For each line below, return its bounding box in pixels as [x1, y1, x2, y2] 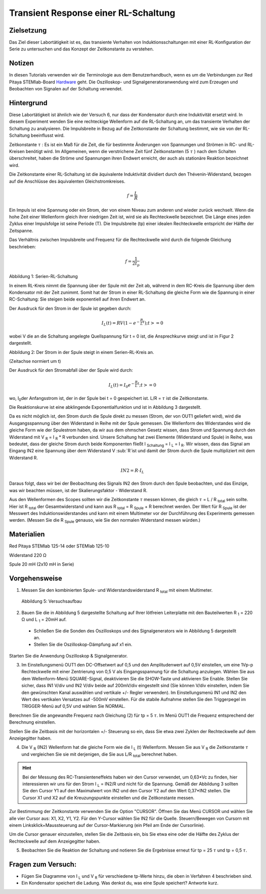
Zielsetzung [9, 26, 47, 35]
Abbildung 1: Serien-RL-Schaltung [9, 273, 78, 279]
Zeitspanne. [9, 228, 33, 233]
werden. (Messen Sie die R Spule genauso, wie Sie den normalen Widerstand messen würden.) [9, 517, 200, 524]
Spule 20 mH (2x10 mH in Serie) [9, 561, 74, 567]
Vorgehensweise [9, 574, 63, 583]
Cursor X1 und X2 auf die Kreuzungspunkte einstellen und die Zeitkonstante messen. [22, 795, 195, 801]
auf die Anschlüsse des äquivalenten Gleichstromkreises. [9, 178, 126, 184]
